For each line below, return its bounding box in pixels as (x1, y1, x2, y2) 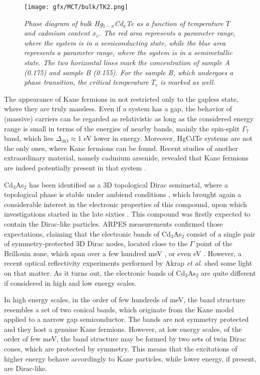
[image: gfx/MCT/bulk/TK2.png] (24, 4, 128, 11)
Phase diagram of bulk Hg (24, 18, 103, 28)
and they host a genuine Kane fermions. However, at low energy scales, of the (4, 323, 242, 334)
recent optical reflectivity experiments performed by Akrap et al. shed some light (4, 258, 252, 268)
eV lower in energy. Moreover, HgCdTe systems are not (84, 133, 253, 143)
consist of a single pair (186, 228, 255, 239)
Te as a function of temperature (126, 18, 223, 28)
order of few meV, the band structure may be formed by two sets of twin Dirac (4, 333, 246, 344)
